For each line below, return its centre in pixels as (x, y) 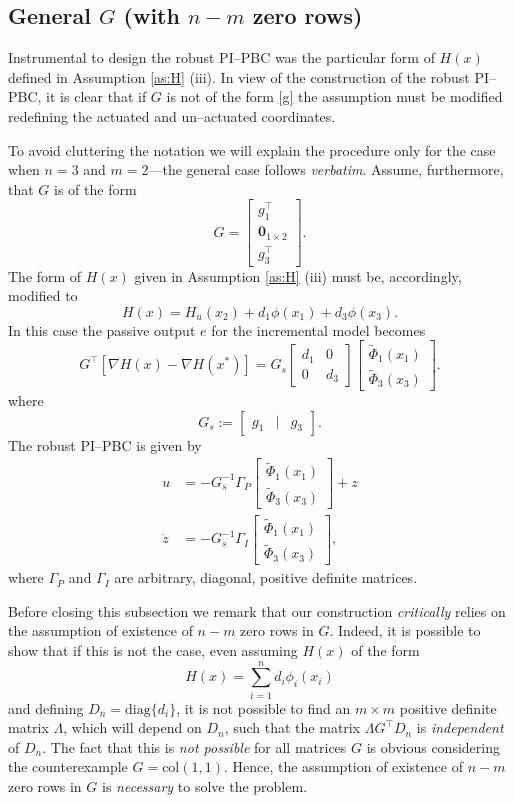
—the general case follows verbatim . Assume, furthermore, (326, 169)
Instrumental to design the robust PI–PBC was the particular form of (221, 57)
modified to (43, 295)
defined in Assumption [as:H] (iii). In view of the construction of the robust (239, 76)
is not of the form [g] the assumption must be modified (334, 96)
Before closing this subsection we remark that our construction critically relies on (257, 610)
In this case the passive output (102, 329)
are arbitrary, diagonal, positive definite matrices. (266, 577)
